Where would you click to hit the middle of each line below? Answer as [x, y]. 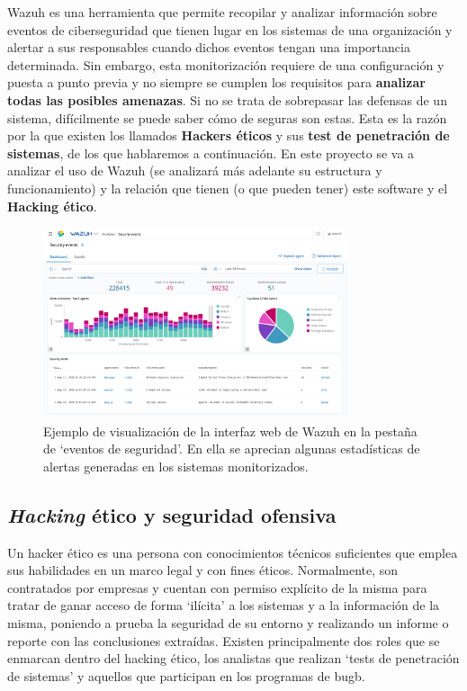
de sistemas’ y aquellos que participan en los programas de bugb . [186, 675]
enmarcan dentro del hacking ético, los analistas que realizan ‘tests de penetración [233, 658]
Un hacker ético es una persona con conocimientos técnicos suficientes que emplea [233, 552]
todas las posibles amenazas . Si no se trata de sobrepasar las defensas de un [227, 99]
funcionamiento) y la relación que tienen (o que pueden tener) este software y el [228, 188]
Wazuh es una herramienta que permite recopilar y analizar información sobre [222, 12]
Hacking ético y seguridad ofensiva [172, 514]
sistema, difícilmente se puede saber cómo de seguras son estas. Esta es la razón [227, 117]
